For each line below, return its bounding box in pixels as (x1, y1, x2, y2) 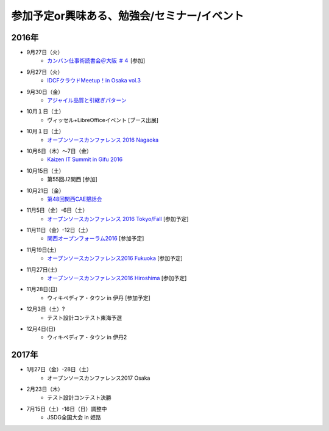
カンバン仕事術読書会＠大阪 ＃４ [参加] (47, 57, 146, 64)
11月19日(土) (26, 246, 57, 253)
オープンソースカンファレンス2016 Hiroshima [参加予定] (47, 275, 187, 282)
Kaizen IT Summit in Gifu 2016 (47, 156, 123, 163)
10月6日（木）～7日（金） (26, 147, 93, 154)
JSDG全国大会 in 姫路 (47, 414, 102, 421)
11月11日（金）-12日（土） (26, 226, 91, 234)
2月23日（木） (26, 385, 63, 393)
